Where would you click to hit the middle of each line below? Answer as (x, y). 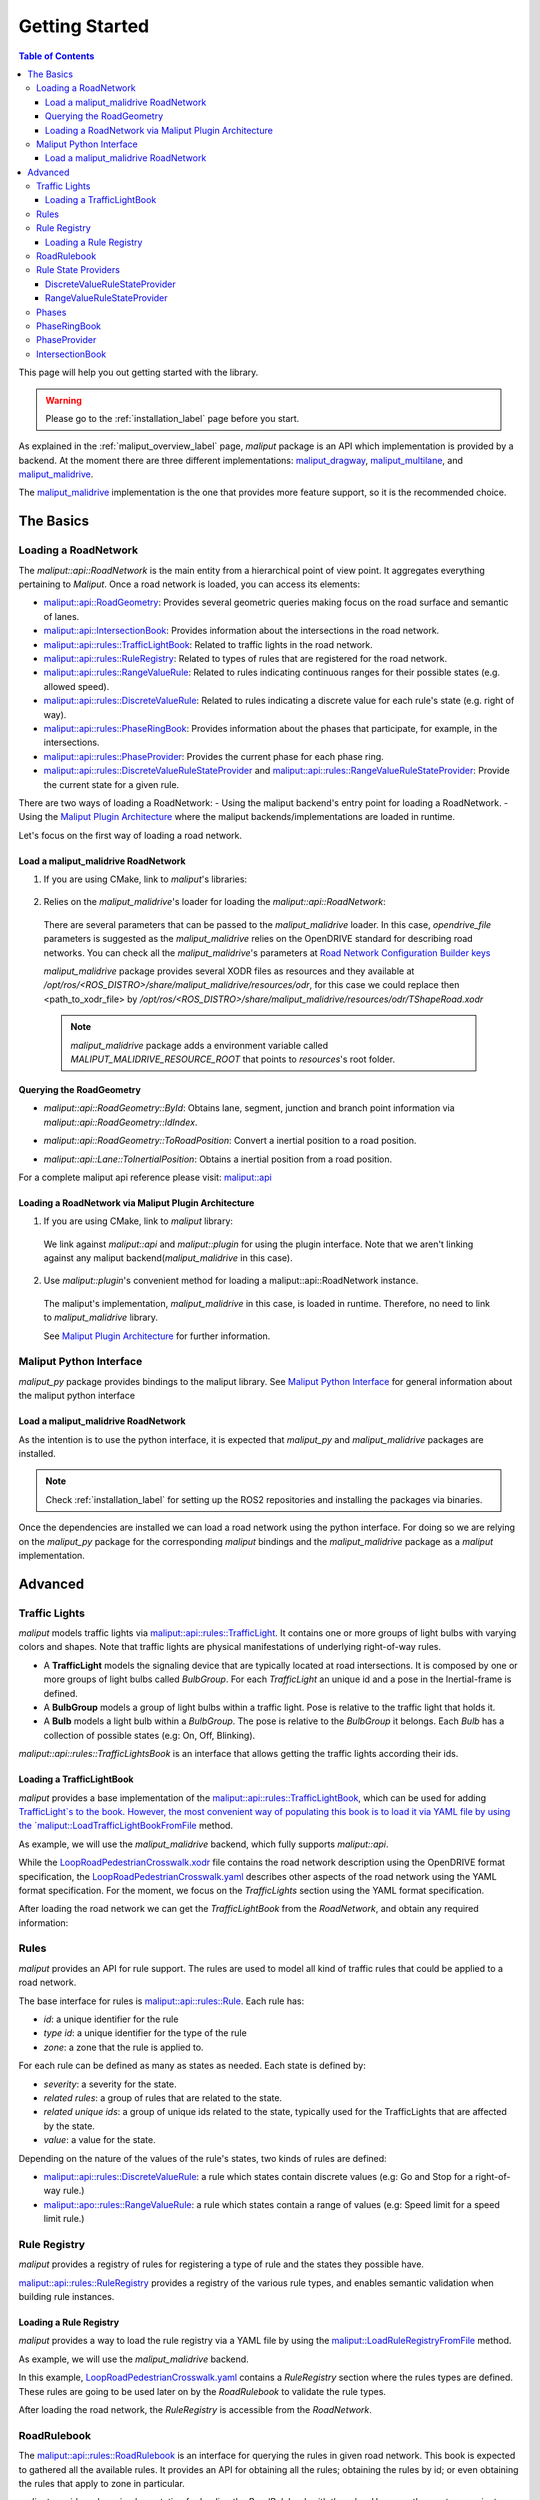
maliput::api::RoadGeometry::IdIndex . (120, 1122)
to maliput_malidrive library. (101, 1317)
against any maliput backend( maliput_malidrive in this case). (168, 1258)
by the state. (69, 2126)
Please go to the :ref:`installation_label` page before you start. (172, 418)
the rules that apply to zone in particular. (101, 2483)
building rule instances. (66, 2297)
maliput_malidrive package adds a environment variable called (199, 1045)
